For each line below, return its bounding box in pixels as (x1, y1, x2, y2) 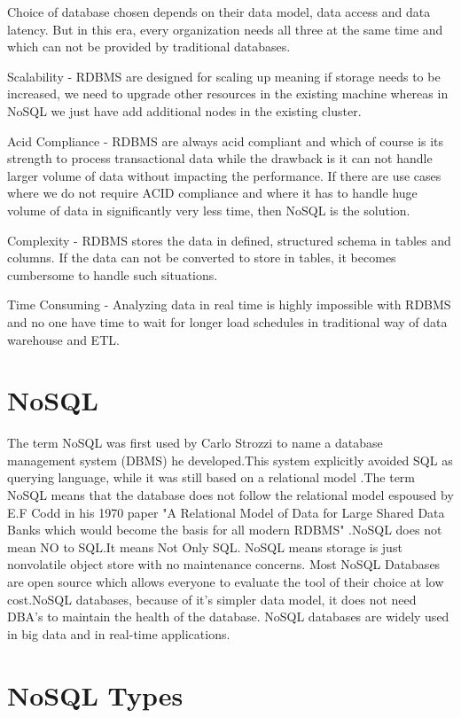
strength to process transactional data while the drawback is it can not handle (7, 149, 433, 168)
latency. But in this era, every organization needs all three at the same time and (7, 20, 443, 38)
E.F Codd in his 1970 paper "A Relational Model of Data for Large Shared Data (7, 503, 445, 521)
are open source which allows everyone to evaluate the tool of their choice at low (7, 572, 444, 590)
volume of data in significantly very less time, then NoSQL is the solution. (7, 200, 410, 219)
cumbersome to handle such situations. (7, 265, 218, 284)
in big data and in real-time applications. (7, 624, 230, 643)
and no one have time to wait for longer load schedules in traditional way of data (7, 312, 448, 331)
